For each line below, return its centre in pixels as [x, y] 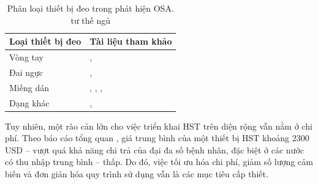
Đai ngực [26, 72]
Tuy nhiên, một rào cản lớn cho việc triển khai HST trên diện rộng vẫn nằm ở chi [159, 126]
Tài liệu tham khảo [131, 41]
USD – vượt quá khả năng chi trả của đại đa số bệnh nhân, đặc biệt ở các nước [154, 149]
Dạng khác [29, 102]
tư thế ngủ [91, 20]
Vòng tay [26, 57]
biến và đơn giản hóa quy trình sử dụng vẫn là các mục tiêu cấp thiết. [137, 174]
